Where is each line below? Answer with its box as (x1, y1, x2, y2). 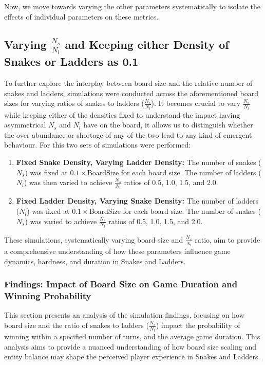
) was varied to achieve (25, 215, 97, 226)
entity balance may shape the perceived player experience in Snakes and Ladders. (4, 351, 260, 362)
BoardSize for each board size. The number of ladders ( (87, 167, 261, 177)
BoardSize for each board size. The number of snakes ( (89, 206, 261, 216)
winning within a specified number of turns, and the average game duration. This (4, 331, 260, 342)
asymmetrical (4, 119, 46, 130)
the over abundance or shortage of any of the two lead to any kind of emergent (4, 129, 252, 140)
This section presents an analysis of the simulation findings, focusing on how (4, 309, 244, 320)
